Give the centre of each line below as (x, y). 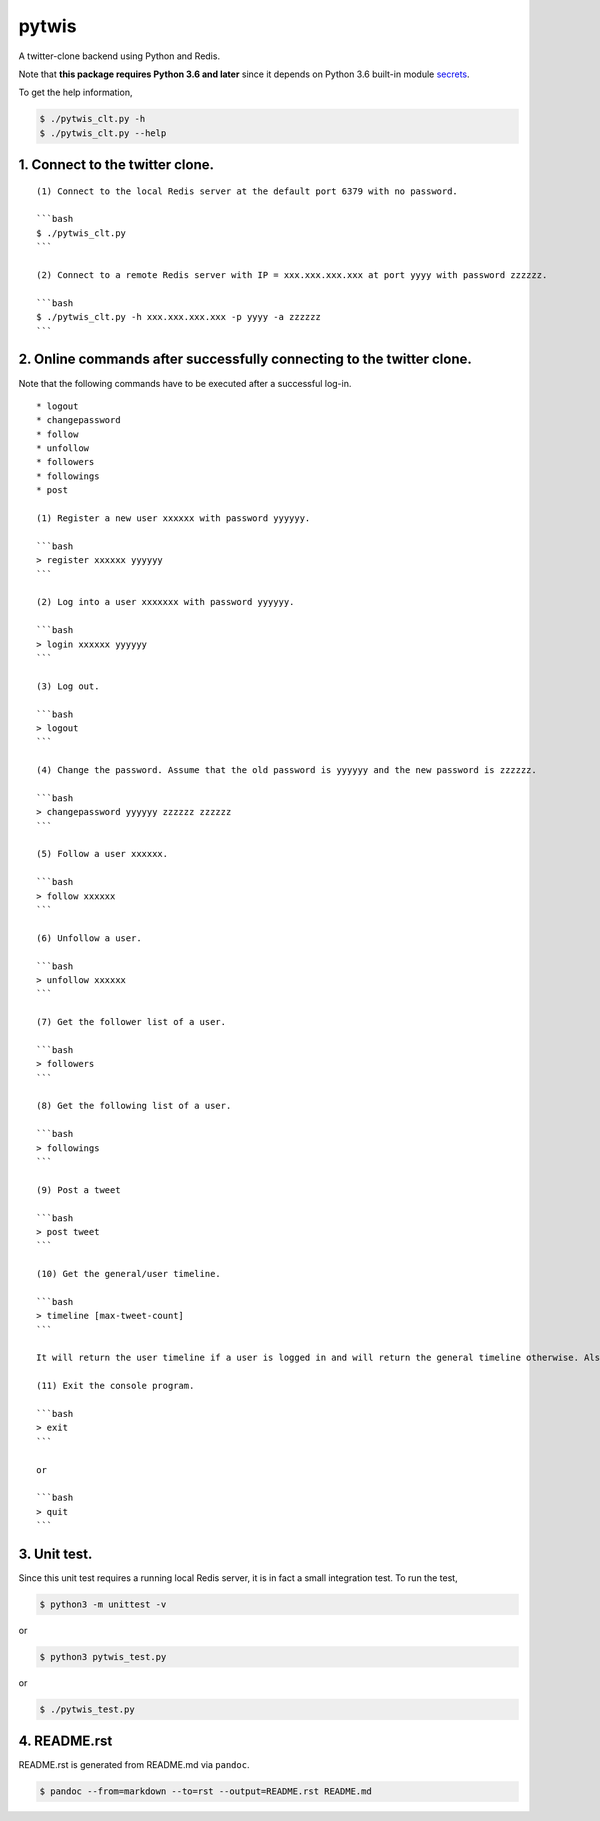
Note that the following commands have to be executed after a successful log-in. (185, 383)
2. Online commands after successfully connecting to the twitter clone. (245, 359)
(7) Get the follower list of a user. (131, 1022)
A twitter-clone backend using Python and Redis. (119, 56)
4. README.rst (65, 1741)
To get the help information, (75, 92)
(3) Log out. (68, 686)
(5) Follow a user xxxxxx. (102, 854)
